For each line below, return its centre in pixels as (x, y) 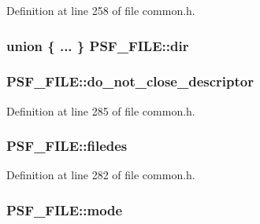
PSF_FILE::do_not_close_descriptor (130, 81)
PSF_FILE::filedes (67, 146)
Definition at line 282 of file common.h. (101, 175)
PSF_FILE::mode (65, 209)
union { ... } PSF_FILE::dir (98, 45)
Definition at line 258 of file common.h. (101, 10)
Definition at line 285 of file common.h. (101, 110)
